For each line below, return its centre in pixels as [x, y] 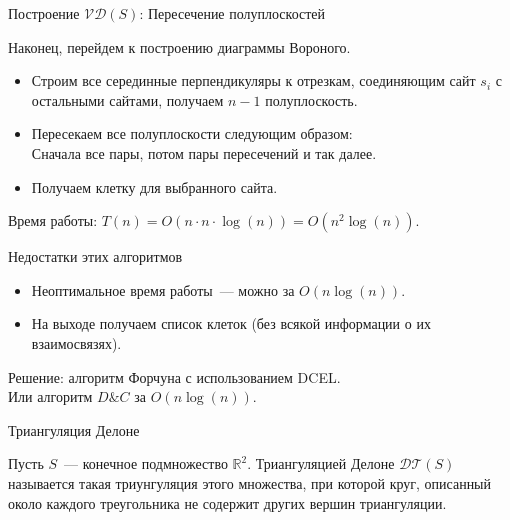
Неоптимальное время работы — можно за [163, 289]
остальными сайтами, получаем [127, 99]
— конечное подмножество [146, 463]
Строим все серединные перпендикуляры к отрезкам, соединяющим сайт [253, 80]
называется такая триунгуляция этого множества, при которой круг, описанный [250, 482]
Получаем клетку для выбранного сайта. [154, 186]
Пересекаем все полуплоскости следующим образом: [192, 133]
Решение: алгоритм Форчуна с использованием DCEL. [174, 376]
